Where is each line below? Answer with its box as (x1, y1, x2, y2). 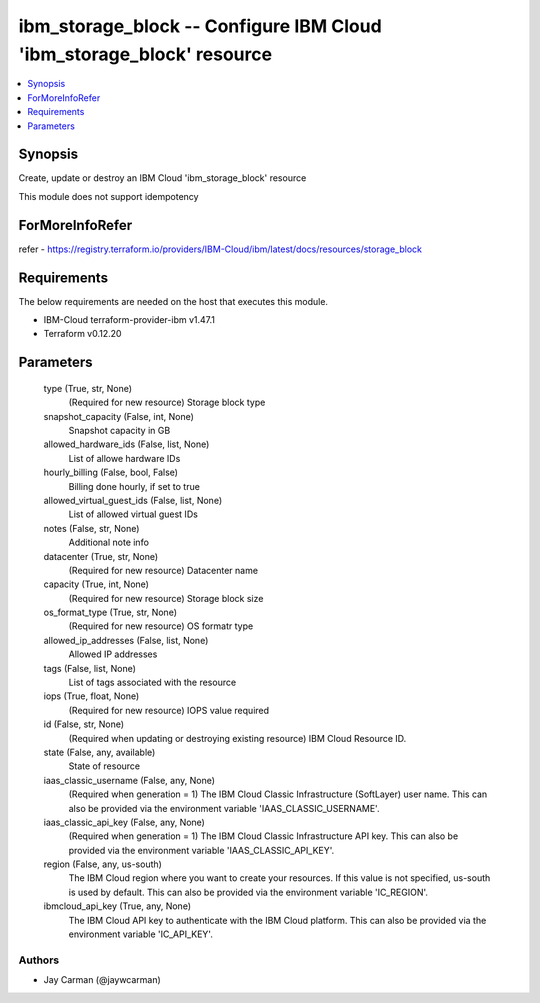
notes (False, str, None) (43, 522, 140, 534)
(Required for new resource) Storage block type (68, 396, 266, 409)
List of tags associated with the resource (68, 676, 237, 689)
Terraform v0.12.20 (43, 328, 122, 340)
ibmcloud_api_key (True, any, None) (43, 900, 192, 912)
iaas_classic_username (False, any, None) (43, 774, 215, 786)
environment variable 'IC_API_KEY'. (68, 928, 214, 940)
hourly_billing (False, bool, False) (43, 466, 179, 479)
